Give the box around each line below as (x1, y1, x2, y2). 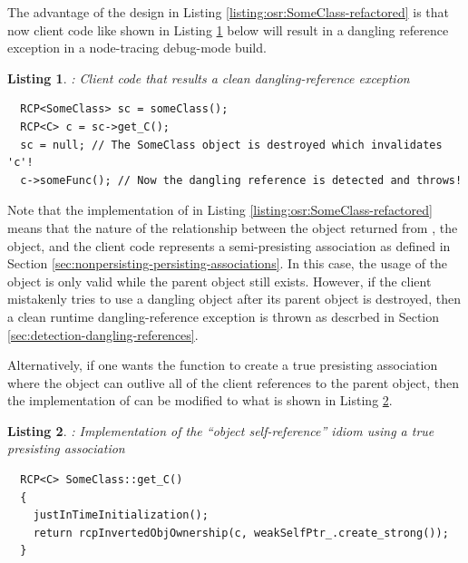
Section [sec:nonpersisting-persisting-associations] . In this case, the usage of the (7, 254, 448, 273)
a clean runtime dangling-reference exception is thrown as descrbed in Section (7, 306, 440, 325)
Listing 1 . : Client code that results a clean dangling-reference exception (7, 68, 410, 87)
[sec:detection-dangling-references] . (7, 325, 199, 344)
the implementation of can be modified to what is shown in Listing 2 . (7, 391, 393, 410)
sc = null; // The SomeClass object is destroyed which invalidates (20, 138, 443, 151)
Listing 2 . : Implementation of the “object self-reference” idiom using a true (7, 421, 434, 440)
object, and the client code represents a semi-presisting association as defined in (7, 236, 451, 255)
